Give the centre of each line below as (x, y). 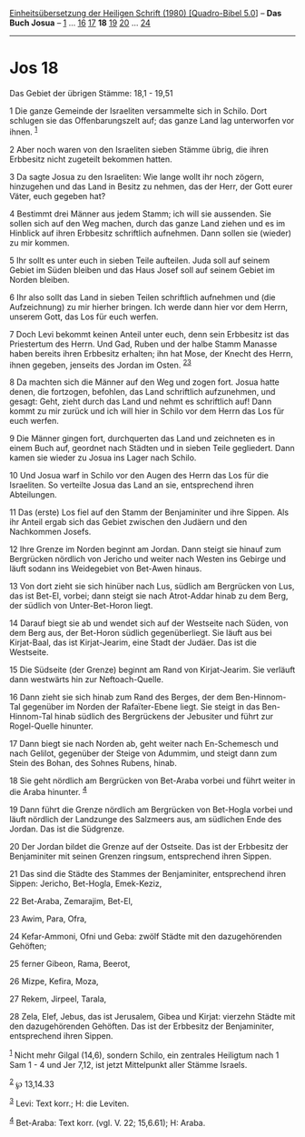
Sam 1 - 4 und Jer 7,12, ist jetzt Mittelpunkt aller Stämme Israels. (128, 1064)
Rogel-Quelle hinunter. (51, 726)
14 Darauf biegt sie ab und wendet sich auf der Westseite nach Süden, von (149, 623)
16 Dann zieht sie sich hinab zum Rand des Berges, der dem (122, 697)
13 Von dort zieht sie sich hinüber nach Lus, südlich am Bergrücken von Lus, (152, 587)
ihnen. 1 (24, 131)
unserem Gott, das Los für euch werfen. (84, 317)
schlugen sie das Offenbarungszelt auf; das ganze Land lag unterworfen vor (152, 120)
